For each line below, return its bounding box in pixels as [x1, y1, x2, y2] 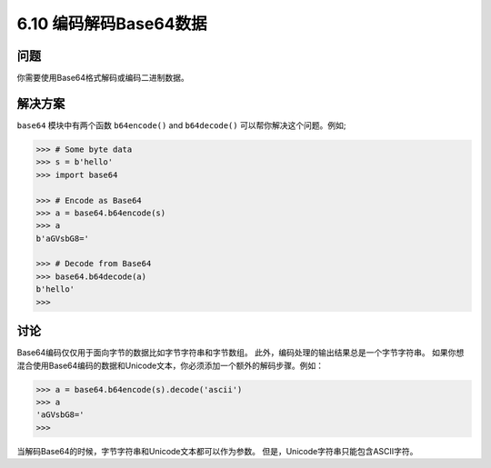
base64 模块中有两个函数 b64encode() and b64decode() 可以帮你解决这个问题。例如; [16, 119, 346, 131]
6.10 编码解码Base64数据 [16, 14, 208, 34]
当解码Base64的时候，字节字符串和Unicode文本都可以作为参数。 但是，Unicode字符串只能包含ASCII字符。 [16, 445, 418, 456]
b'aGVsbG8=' [35, 233, 90, 244]
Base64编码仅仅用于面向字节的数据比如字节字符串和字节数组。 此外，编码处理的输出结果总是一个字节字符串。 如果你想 [16, 347, 465, 358]
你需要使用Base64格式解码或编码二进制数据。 [16, 73, 190, 84]
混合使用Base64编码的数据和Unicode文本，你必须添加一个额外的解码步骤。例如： [16, 360, 325, 371]
